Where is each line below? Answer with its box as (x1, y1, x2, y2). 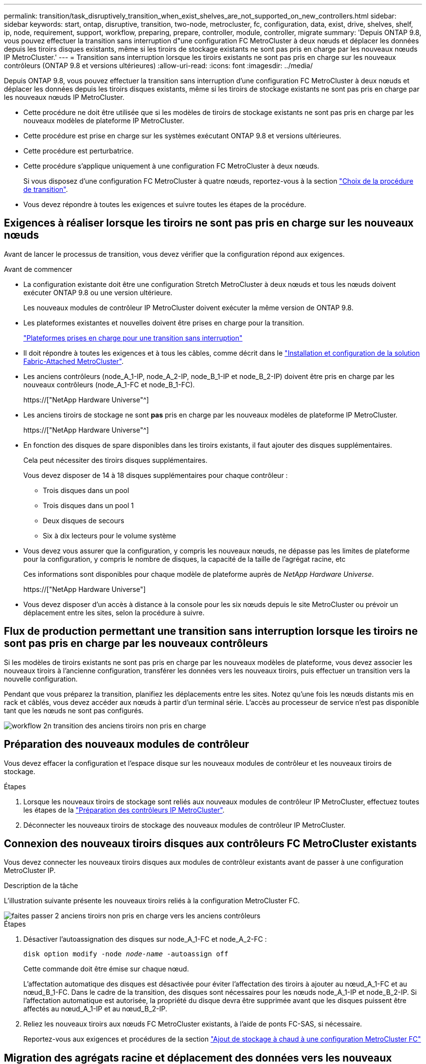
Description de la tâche (4, 881, 78, 890)
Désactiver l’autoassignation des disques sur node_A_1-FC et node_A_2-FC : (23, 935, 267, 944)
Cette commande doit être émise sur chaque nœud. (23, 965, 189, 973)
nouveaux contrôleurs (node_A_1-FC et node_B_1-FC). (23, 380, 195, 389)
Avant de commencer (4, 265, 72, 273)
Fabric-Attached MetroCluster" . (23, 357, 124, 365)
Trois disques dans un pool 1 (43, 501, 134, 510)
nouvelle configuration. (4, 674, 78, 683)
